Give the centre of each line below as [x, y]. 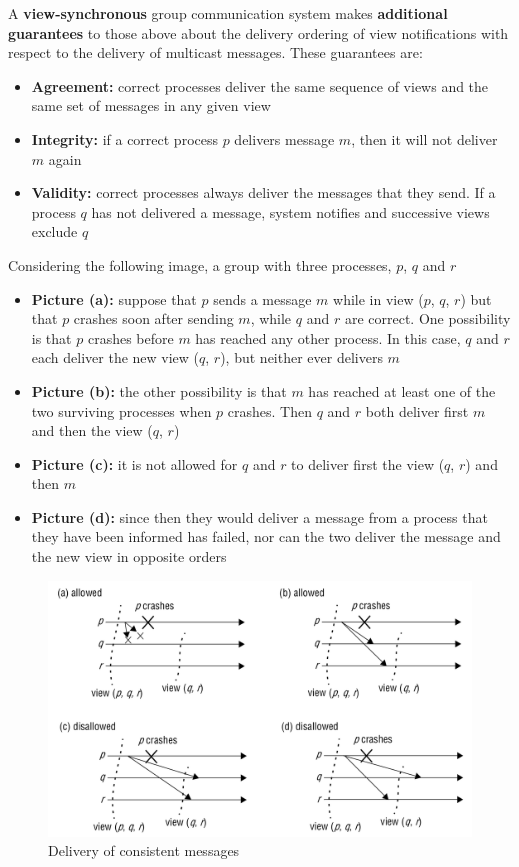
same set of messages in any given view [151, 105]
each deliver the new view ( [115, 357]
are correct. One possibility [427, 318]
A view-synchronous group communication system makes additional [228, 13]
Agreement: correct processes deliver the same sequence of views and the [260, 85]
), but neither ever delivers [301, 357]
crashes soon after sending [153, 318]
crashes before [130, 337]
